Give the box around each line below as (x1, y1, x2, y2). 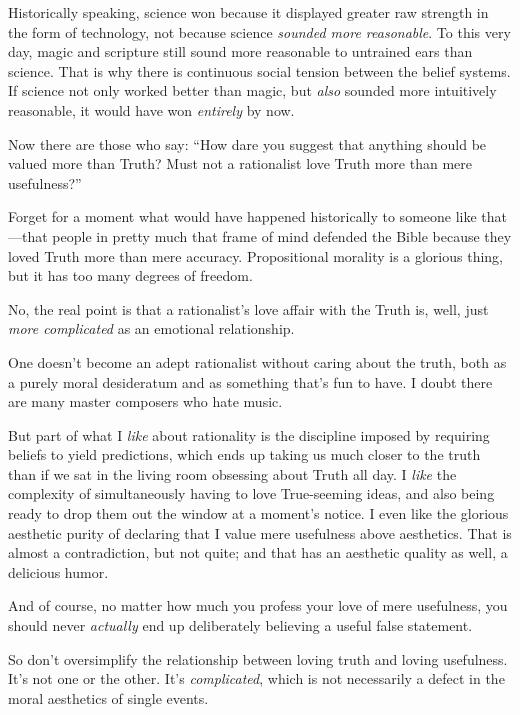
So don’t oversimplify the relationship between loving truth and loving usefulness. (8, 648, 508, 669)
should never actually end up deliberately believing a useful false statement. (8, 615, 473, 636)
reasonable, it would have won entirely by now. (8, 99, 295, 120)
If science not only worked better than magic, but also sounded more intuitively (8, 80, 497, 101)
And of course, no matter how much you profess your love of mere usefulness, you (8, 595, 508, 616)
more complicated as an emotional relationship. (8, 318, 295, 339)
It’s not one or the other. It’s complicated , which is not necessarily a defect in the (8, 668, 505, 689)
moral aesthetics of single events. (8, 687, 209, 708)
